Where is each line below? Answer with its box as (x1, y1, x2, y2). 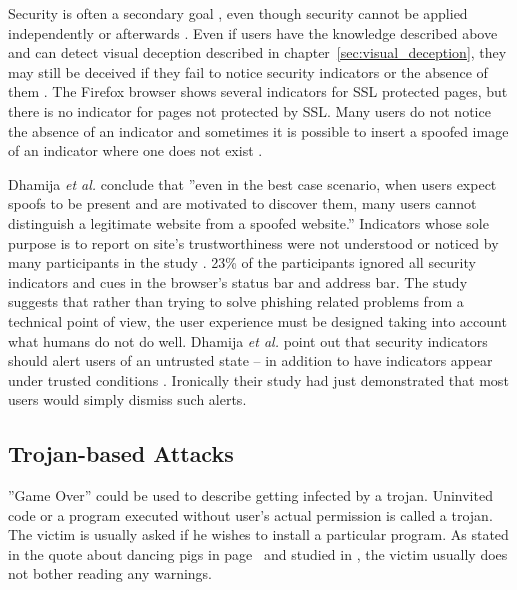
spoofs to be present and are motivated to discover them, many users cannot (8, 193, 477, 214)
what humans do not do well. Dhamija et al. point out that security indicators (8, 330, 488, 351)
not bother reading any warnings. (8, 563, 213, 584)
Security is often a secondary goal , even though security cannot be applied (8, 3, 468, 23)
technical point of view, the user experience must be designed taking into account (8, 310, 507, 331)
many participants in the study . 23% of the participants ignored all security (8, 252, 476, 273)
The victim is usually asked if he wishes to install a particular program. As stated (8, 524, 509, 545)
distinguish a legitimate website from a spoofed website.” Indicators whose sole (8, 212, 489, 233)
